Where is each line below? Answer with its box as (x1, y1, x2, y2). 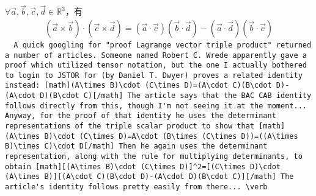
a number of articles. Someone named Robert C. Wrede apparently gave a (5, 51, 307, 60)
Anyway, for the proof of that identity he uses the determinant (5, 111, 276, 121)
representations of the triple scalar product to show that (5, 122, 255, 131)
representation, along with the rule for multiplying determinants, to (5, 152, 303, 161)
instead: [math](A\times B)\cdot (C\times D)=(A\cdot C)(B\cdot (5, 81, 272, 90)
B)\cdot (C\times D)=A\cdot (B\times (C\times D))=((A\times (44, 131, 298, 141)
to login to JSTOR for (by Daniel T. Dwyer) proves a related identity (5, 71, 303, 80)
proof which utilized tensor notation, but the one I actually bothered (5, 61, 307, 70)
